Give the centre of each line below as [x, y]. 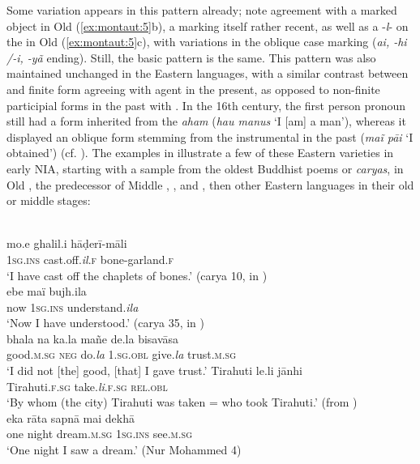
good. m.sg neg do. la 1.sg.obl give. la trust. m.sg [122, 354]
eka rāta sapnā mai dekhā [71, 417]
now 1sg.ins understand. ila [73, 306]
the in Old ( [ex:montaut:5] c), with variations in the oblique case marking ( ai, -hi [207, 42]
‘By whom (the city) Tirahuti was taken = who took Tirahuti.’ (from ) [182, 402]
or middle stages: [49, 200]
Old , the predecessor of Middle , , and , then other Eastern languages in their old [210, 184]
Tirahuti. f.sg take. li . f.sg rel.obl [87, 386]
